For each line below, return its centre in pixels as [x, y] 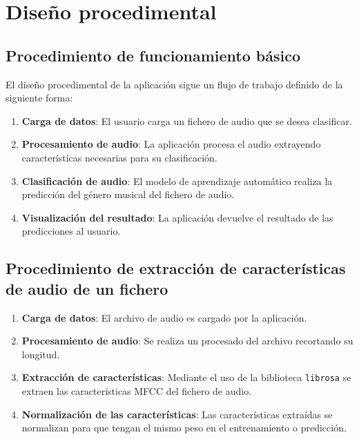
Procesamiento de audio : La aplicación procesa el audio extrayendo [171, 144]
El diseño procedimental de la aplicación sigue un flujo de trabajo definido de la [174, 84]
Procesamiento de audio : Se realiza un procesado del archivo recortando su [187, 341]
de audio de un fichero [87, 288]
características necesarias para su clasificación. [119, 157]
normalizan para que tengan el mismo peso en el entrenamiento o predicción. [184, 428]
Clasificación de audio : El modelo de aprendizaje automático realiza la [177, 181]
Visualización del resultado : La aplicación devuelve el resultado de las [177, 217]
